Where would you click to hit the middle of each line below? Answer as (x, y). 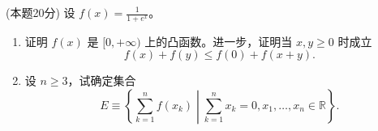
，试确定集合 (102, 80)
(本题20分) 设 (41, 12)
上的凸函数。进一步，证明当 (219, 41)
